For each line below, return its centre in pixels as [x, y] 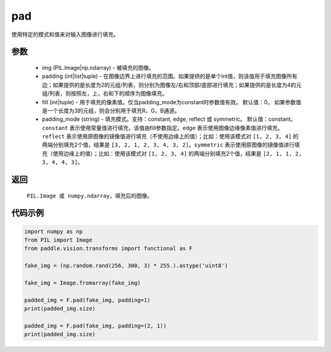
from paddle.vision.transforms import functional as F [108, 249]
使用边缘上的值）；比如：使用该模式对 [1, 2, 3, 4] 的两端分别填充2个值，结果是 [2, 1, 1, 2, [177, 153]
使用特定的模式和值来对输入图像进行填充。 [65, 34]
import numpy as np [53, 231]
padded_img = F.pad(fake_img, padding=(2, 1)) [95, 326]
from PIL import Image [58, 240]
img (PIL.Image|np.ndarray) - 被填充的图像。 [98, 67]
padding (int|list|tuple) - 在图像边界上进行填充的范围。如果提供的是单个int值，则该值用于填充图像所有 [170, 76]
